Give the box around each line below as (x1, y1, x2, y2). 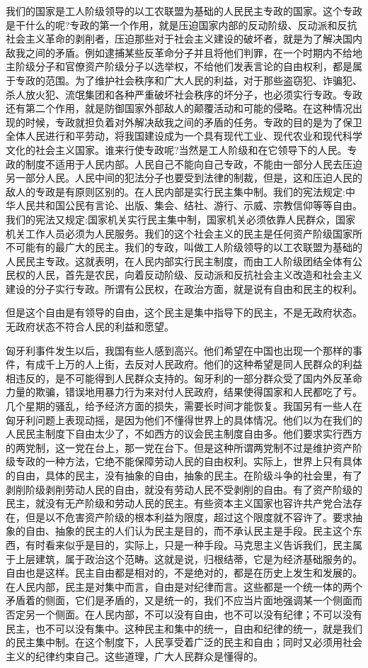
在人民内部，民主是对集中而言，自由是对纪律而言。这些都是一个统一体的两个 (6, 579, 362, 594)
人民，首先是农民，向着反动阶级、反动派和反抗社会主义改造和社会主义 (35, 267, 362, 282)
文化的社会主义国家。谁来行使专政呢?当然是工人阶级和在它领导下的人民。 (6, 142, 347, 157)
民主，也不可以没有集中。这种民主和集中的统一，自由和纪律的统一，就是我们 (6, 620, 362, 635)
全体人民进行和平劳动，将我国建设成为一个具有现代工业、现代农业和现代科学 (6, 128, 362, 143)
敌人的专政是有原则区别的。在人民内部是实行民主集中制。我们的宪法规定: (6, 184, 345, 199)
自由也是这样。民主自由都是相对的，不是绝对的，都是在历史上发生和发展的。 (6, 565, 362, 580)
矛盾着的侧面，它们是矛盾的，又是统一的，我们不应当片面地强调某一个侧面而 (6, 593, 362, 608)
